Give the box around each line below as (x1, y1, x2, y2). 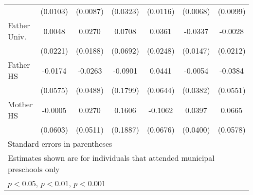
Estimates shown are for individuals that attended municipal (8, 152, 215, 163)
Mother (8, 98, 33, 110)
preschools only (8, 163, 60, 175)
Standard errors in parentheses (8, 138, 112, 149)
